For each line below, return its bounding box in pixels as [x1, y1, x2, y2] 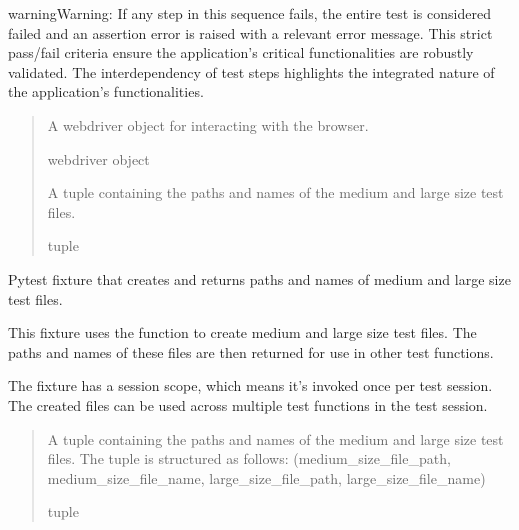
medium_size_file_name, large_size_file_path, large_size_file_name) [47, 467, 486, 488]
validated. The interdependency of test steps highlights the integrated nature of [8, 61, 495, 82]
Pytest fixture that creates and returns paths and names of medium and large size [8, 268, 511, 289]
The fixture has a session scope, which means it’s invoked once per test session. [8, 375, 493, 396]
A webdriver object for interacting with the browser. [47, 114, 369, 135]
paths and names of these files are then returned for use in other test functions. [8, 341, 494, 362]
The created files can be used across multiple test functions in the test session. [8, 394, 488, 415]
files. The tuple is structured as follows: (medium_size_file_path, [47, 448, 451, 469]
